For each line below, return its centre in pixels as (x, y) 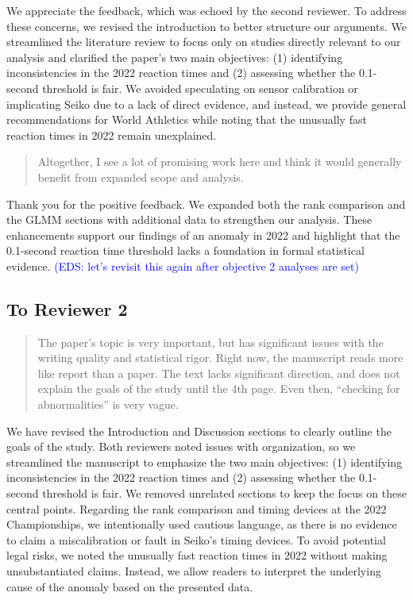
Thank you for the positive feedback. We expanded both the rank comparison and (206, 204)
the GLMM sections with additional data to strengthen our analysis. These (189, 219)
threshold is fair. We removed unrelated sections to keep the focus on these (224, 493)
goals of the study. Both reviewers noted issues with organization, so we (181, 446)
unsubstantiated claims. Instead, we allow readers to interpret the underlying (194, 571)
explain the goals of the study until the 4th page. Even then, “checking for (219, 388)
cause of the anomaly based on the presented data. (130, 586)
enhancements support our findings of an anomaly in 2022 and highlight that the (203, 235)
